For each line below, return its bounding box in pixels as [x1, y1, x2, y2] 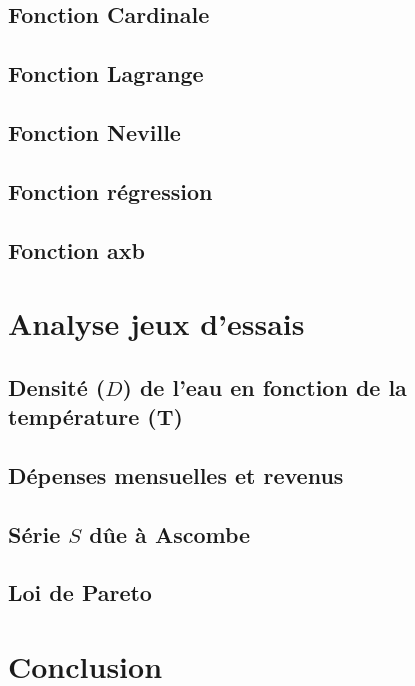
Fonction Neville [8, 116, 181, 147]
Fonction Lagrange [8, 58, 204, 89]
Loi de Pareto [8, 577, 152, 608]
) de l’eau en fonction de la [122, 371, 407, 402]
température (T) [8, 401, 183, 432]
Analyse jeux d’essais [8, 303, 305, 344]
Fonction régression [8, 175, 213, 206]
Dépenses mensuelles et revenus [8, 459, 344, 490]
